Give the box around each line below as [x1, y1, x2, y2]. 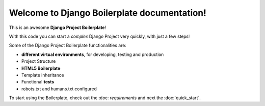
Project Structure [21, 58, 56, 64]
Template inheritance [21, 72, 64, 78]
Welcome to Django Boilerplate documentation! [9, 7, 207, 18]
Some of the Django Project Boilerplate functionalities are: [9, 42, 127, 49]
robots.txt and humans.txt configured [21, 86, 97, 92]
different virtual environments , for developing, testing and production [21, 52, 164, 57]
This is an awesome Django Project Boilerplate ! [9, 25, 106, 30]
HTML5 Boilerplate [21, 65, 61, 71]
